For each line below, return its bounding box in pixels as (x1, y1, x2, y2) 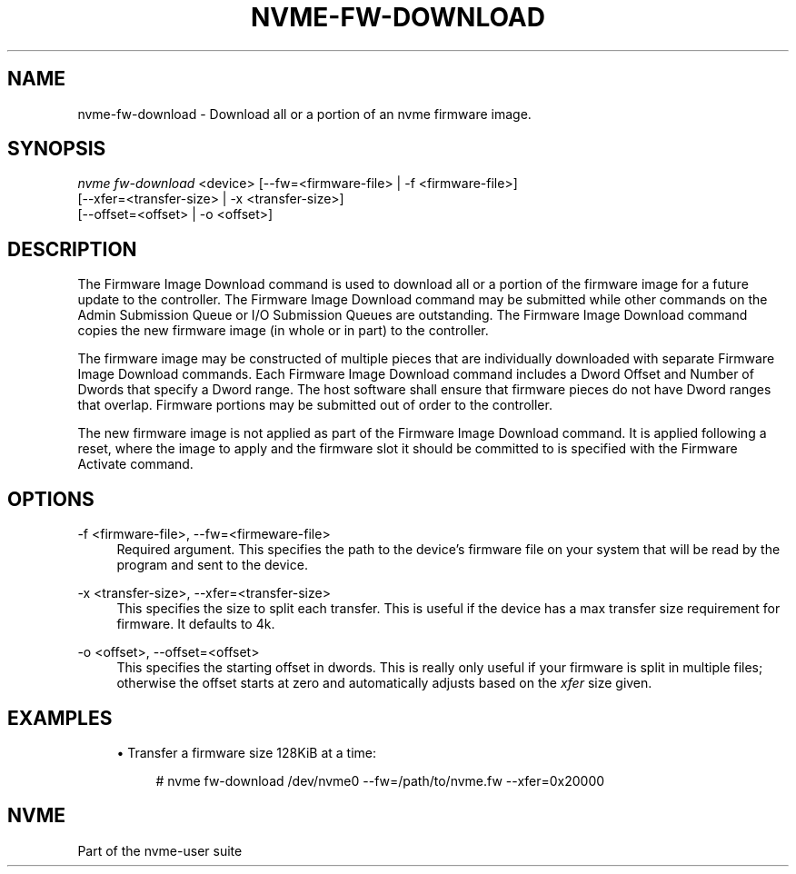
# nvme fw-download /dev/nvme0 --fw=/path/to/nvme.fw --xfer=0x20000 (155, 772, 605, 789)
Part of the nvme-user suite (77, 842, 243, 859)
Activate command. (77, 456, 194, 472)
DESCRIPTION (7, 237, 137, 261)
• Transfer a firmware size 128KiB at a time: (116, 744, 376, 760)
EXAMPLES (7, 706, 113, 730)
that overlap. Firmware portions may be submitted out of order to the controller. (77, 397, 552, 413)
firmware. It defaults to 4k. (116, 616, 275, 632)
